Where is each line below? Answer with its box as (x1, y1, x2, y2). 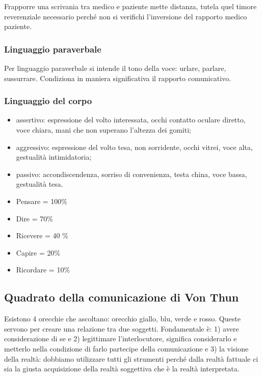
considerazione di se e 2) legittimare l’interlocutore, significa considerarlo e (4, 333, 237, 344)
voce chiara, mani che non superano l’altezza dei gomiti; (16, 124, 191, 135)
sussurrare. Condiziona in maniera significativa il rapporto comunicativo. (4, 72, 231, 83)
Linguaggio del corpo (4, 94, 92, 107)
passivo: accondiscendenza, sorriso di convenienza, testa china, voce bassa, (16, 168, 247, 179)
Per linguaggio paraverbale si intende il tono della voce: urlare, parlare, (4, 63, 226, 73)
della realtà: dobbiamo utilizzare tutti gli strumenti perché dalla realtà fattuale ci (4, 353, 258, 364)
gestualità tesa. (16, 179, 63, 189)
